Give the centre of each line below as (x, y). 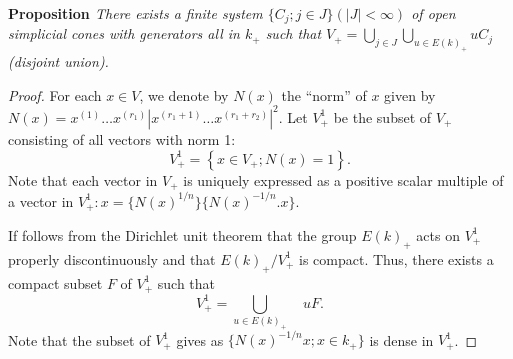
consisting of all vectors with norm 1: (122, 138)
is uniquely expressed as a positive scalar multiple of (343, 179)
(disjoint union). (58, 61)
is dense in (401, 339)
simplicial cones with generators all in (124, 33)
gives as (200, 339)
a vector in (41, 200)
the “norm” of (324, 94)
